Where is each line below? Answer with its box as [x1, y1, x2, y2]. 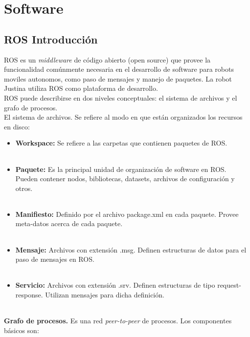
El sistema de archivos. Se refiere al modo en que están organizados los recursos [4, 112, 243, 122]
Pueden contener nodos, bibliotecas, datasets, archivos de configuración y [15, 173, 235, 184]
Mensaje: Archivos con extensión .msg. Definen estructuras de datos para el [15, 244, 247, 254]
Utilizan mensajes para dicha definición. [45, 290, 164, 300]
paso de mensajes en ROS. [15, 254, 94, 264]
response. [15, 290, 43, 300]
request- [217, 280, 241, 290]
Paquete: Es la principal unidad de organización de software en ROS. [15, 164, 227, 174]
